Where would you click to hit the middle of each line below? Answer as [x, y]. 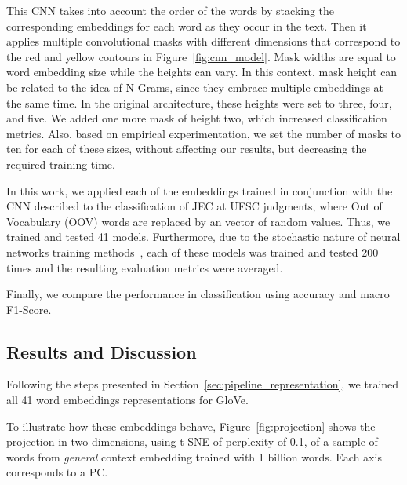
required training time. [61, 164]
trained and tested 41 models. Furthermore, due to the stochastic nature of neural [203, 237]
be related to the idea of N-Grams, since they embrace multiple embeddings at [195, 87]
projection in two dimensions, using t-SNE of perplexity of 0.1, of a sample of [192, 441]
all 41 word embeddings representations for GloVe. [127, 400]
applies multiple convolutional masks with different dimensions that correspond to [203, 41]
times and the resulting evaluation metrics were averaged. [145, 267]
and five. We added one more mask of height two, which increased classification [197, 118]
